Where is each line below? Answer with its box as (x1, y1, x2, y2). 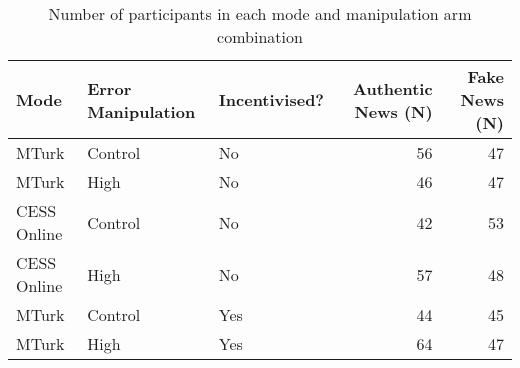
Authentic (353, 76, 433, 100)
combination (217, 25, 303, 48)
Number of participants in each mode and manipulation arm (48, 2, 472, 25)
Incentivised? (218, 88, 325, 111)
